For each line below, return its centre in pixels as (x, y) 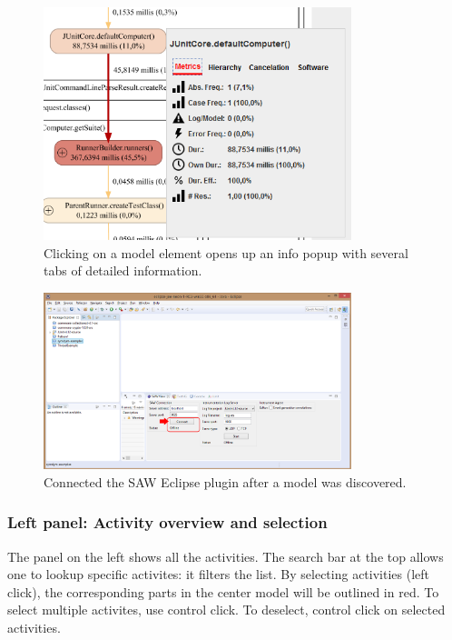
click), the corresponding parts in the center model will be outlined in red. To (223, 591)
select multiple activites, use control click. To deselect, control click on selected (226, 610)
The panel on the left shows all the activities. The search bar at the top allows (226, 556)
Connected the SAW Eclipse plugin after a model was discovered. (225, 481)
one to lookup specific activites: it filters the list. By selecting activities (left (218, 574)
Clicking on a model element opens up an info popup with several (226, 252)
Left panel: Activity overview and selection (167, 522)
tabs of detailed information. (123, 270)
